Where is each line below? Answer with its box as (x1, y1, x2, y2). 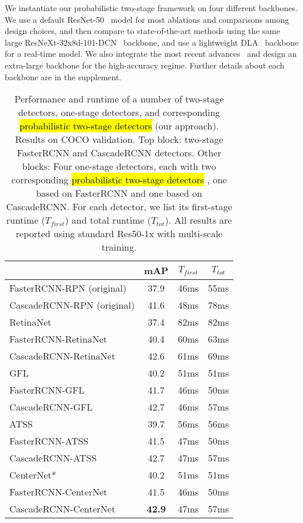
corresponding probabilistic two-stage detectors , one (11, 173, 227, 187)
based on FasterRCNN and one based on (36, 186, 202, 200)
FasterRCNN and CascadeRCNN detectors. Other (16, 146, 222, 160)
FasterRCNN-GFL (9, 383, 85, 397)
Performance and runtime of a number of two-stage (14, 92, 224, 106)
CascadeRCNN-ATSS (9, 451, 97, 465)
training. (101, 240, 137, 254)
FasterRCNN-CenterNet (9, 485, 108, 499)
